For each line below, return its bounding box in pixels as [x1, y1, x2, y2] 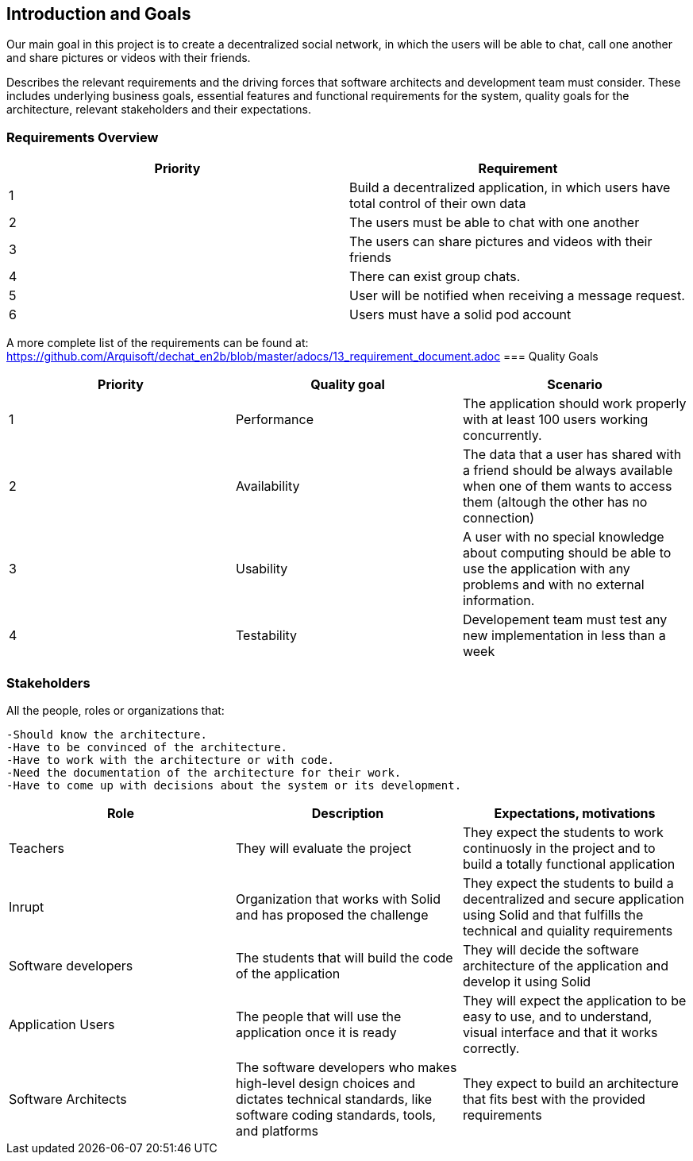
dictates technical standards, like [235, 1090, 433, 1107]
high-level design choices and [235, 1074, 416, 1091]
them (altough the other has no [462, 494, 648, 511]
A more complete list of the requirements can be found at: [6, 336, 309, 350]
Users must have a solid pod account [349, 307, 572, 323]
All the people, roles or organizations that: [6, 703, 225, 717]
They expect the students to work [462, 823, 664, 840]
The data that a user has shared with [462, 446, 682, 463]
